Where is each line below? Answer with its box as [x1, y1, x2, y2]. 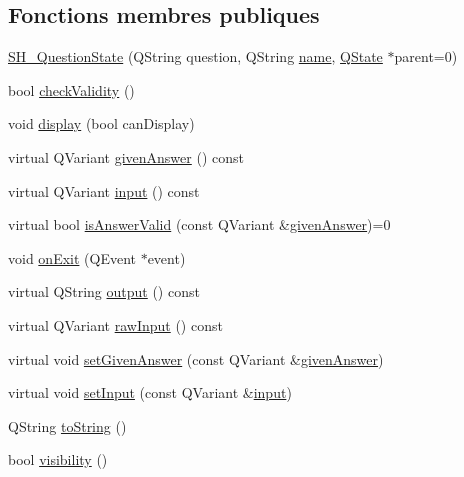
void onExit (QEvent [8, 247, 136, 268]
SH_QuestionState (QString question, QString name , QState [8, 46, 383, 67]
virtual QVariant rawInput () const [8, 314, 223, 335]
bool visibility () [8, 449, 108, 470]
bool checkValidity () [8, 79, 135, 100]
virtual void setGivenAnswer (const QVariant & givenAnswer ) [8, 348, 384, 369]
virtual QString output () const [8, 281, 200, 302]
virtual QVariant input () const [8, 180, 200, 201]
